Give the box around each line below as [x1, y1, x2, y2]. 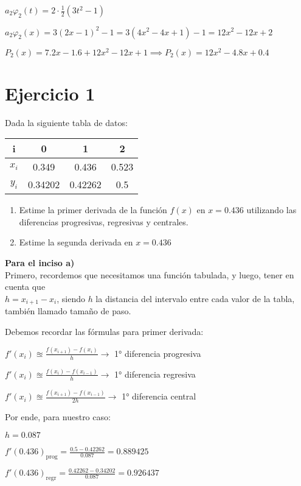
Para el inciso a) [5, 256, 75, 269]
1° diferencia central [122, 390, 196, 403]
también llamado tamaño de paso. [5, 305, 131, 317]
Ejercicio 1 [5, 80, 95, 105]
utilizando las [246, 203, 297, 216]
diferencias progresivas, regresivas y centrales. [19, 215, 189, 228]
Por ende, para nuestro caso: [5, 410, 111, 423]
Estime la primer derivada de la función [19, 203, 167, 216]
